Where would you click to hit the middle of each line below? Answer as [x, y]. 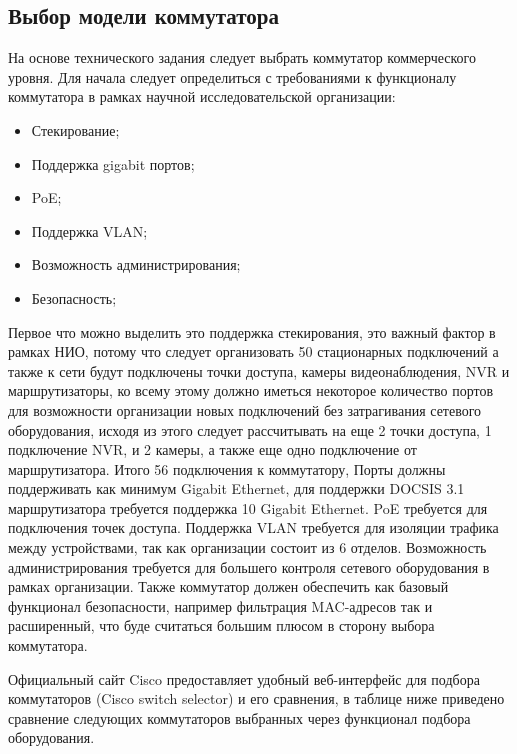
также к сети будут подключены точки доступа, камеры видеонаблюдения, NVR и [259, 370]
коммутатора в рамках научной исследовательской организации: [202, 96]
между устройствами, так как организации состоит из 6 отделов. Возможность [247, 547]
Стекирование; [75, 129]
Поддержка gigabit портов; [113, 163]
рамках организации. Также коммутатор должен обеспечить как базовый [228, 586]
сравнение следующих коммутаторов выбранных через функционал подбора [239, 717]
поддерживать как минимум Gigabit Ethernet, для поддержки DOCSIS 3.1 [236, 488]
